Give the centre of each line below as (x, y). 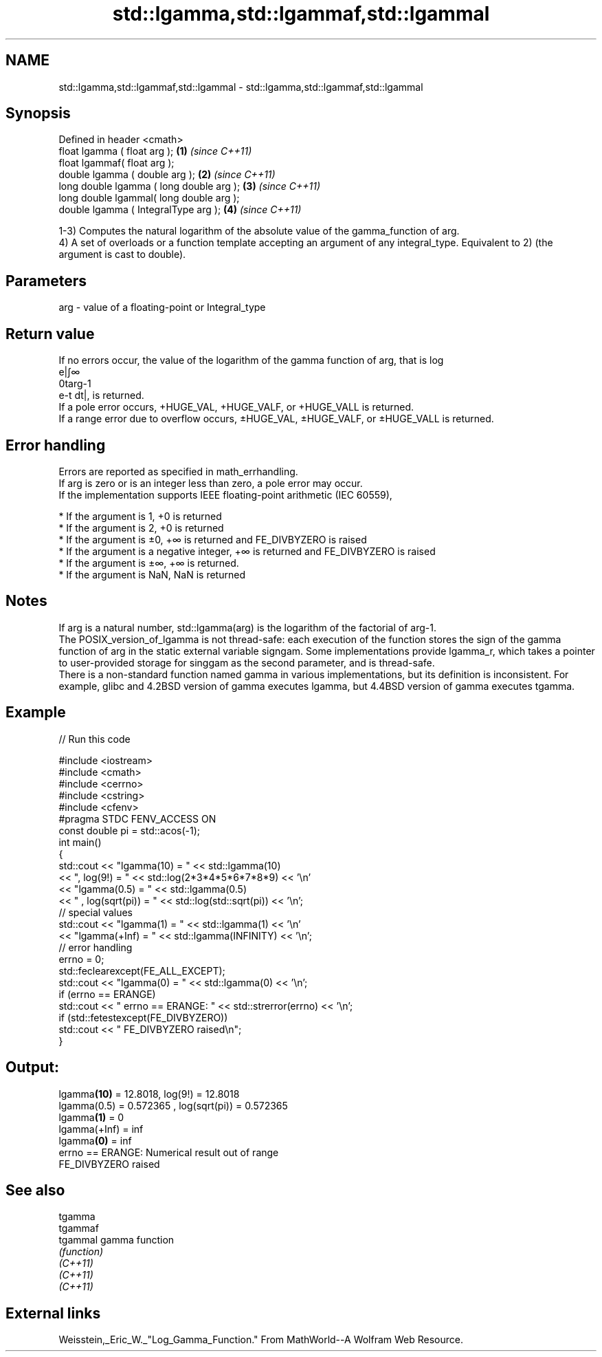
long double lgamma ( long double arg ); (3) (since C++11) (190, 186)
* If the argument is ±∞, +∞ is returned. (149, 563)
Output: (32, 1067)
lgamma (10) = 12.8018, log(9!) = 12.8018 (149, 1094)
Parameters (46, 281)
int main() (80, 842)
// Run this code (94, 739)
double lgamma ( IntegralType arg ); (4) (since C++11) (180, 210)
